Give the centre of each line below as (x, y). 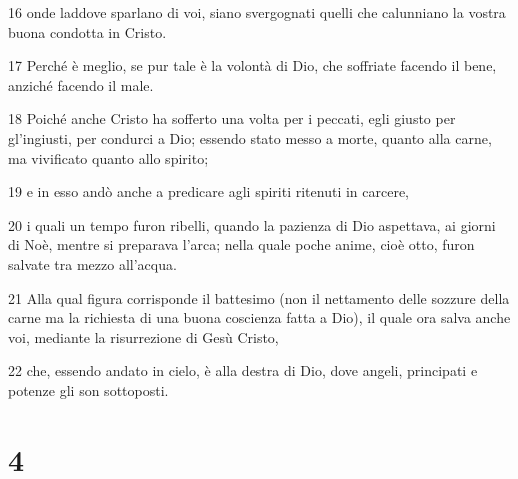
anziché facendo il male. (81, 84)
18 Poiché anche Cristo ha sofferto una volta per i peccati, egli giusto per (232, 118)
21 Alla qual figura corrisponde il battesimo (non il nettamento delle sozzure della (259, 297)
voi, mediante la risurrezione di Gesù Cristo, (143, 336)
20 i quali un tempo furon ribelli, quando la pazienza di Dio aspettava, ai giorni (252, 224)
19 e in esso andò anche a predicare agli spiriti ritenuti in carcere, (209, 191)
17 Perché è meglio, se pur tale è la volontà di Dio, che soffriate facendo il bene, (252, 65)
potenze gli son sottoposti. (88, 389)
